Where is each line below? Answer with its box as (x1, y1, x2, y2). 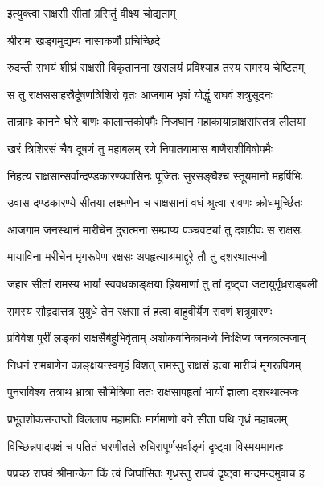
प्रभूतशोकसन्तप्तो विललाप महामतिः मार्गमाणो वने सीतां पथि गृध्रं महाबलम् (7, 410, 287, 427)
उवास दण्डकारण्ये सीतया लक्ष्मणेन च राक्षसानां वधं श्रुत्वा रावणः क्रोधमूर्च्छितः (7, 194, 303, 211)
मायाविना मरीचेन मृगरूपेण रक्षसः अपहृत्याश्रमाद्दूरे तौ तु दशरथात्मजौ (7, 248, 268, 265)
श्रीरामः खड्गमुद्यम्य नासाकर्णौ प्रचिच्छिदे (7, 31, 161, 48)
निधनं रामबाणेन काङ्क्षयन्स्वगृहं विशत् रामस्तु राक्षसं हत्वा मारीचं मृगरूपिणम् (7, 356, 301, 373)
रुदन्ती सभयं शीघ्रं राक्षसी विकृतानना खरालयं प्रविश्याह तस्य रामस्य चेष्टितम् (7, 59, 305, 76)
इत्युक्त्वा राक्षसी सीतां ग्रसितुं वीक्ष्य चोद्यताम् (7, 5, 176, 21)
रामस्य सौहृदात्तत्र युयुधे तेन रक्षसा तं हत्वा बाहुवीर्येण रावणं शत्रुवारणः (7, 302, 273, 319)
